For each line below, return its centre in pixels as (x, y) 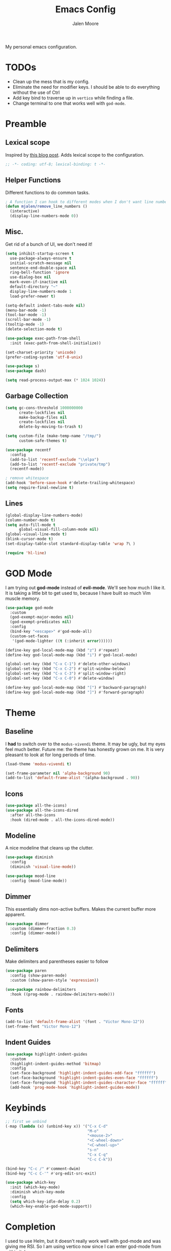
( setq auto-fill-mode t (31, 525)
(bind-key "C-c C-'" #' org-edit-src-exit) (51, 1173)
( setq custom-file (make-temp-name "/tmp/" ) (53, 436)
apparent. (16, 914)
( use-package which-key (31, 1183)
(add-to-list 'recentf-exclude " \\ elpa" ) (54, 459)
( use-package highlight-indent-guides (46, 1054)
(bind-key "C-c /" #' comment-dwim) (43, 1169)
